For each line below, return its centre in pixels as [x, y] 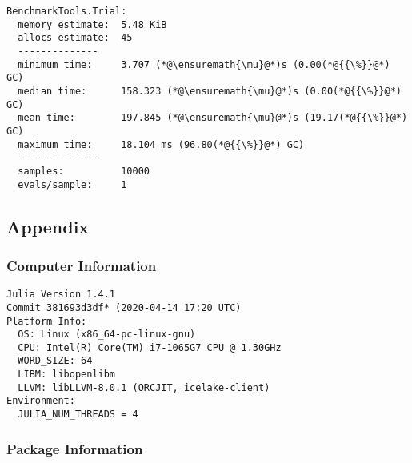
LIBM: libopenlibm [67, 375]
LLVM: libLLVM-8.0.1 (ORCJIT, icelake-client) [144, 387]
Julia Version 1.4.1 [61, 295]
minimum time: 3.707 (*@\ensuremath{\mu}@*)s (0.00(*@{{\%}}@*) [204, 64]
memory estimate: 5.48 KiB [92, 24]
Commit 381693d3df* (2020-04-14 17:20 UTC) [124, 307]
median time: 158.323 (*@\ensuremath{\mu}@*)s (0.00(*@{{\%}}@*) [210, 91]
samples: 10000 [84, 171]
